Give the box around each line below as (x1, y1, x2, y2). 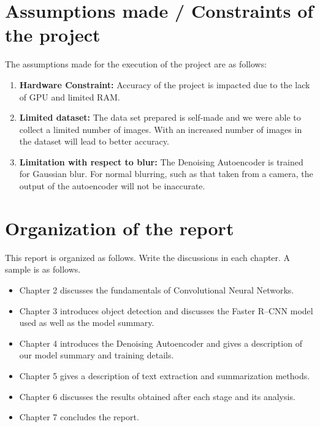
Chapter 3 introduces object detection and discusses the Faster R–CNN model (19, 304, 313, 317)
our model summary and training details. (19, 349, 174, 361)
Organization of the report (5, 215, 234, 240)
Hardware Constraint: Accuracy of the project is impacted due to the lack (19, 78, 310, 91)
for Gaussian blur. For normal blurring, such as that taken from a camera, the (19, 167, 313, 180)
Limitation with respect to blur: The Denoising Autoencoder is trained (19, 155, 303, 168)
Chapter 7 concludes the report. (19, 410, 139, 423)
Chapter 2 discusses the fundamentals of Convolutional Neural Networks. (19, 283, 294, 296)
